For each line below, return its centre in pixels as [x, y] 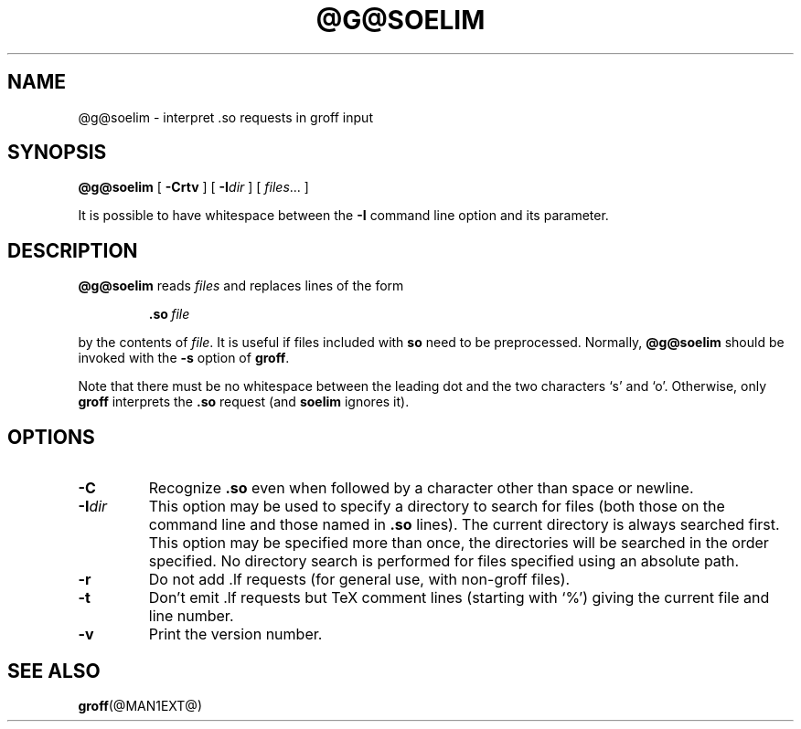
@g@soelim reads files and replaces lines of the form [241, 286]
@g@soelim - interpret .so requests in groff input [225, 117]
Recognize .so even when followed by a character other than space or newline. [421, 488]
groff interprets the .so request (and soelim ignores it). [244, 402]
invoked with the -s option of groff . [184, 358]
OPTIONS [51, 437]
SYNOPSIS [57, 153]
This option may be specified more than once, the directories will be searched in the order [459, 543]
